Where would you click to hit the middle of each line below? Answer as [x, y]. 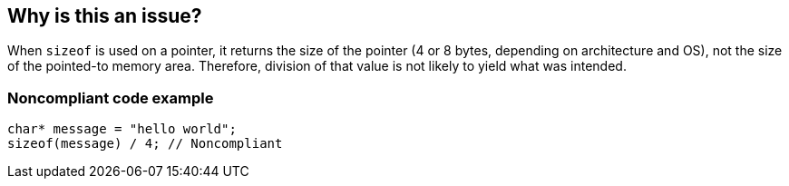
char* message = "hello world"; [122, 129]
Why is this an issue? [105, 16]
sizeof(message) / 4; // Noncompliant [145, 144]
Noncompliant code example [111, 98]
